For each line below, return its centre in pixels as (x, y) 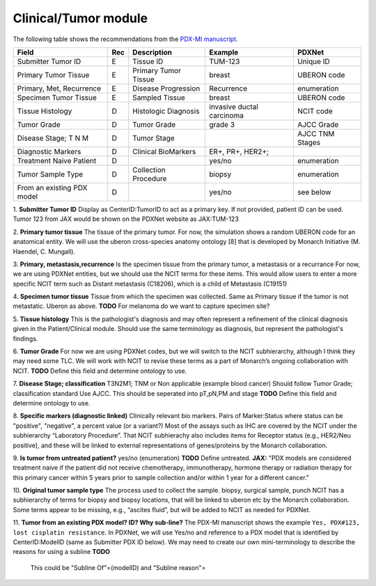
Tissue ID (148, 61)
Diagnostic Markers (49, 151)
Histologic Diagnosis (166, 111)
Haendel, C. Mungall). (44, 252)
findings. (25, 339)
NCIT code (315, 111)
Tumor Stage (154, 138)
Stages (308, 142)
